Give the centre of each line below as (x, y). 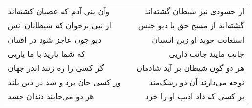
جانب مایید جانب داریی (207, 54)
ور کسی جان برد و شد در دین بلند (64, 82)
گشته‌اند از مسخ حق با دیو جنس (191, 25)
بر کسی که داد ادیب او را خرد (195, 96)
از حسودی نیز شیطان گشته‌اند (194, 11)
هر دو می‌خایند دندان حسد (51, 96)
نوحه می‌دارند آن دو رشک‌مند (197, 82)
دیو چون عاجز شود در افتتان (55, 39)
